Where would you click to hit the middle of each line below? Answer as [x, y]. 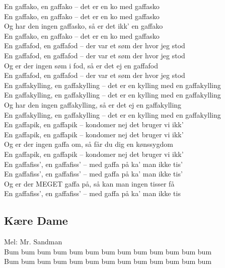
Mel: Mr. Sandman [33, 242]
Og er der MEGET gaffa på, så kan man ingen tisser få [89, 183]
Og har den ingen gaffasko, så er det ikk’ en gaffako [84, 26]
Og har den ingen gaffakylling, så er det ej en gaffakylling [93, 104]
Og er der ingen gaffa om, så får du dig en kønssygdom [89, 144]
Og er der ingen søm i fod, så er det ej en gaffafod [81, 65]
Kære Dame [36, 220]
